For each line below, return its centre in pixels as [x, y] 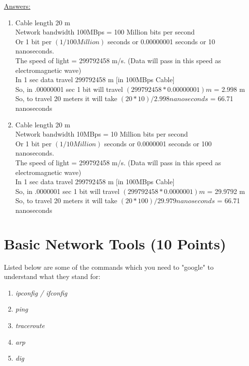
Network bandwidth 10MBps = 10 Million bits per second [101, 134]
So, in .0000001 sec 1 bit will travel [67, 191]
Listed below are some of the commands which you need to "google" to [109, 267]
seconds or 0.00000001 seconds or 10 [161, 41]
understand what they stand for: [52, 276]
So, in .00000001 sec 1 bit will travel [69, 89]
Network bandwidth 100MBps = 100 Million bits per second [105, 32]
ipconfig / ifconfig [41, 292]
